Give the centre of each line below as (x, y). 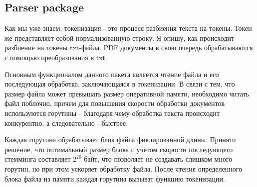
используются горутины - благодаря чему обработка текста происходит (112, 113)
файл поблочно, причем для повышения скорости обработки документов (115, 103)
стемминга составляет (38, 159)
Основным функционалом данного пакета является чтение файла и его (112, 74)
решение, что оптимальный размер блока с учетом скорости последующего (119, 149)
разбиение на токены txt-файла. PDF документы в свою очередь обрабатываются (129, 47)
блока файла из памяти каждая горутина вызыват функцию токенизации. (115, 178)
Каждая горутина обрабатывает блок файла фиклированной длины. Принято (120, 140)
